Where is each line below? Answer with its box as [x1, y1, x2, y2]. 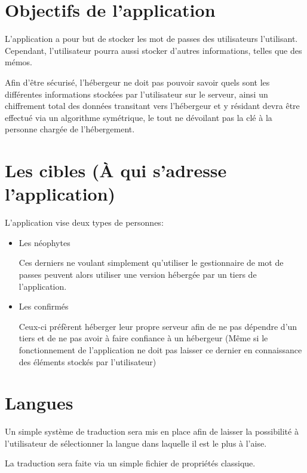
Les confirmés [19, 300, 69, 313]
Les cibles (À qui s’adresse [5, 158, 227, 183]
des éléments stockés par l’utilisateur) [19, 355, 156, 368]
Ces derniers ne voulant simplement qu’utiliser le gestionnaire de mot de [19, 256, 284, 269]
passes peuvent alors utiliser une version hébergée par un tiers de [19, 268, 257, 280]
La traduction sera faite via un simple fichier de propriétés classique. [5, 457, 256, 469]
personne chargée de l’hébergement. [5, 123, 135, 135]
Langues [5, 390, 73, 415]
